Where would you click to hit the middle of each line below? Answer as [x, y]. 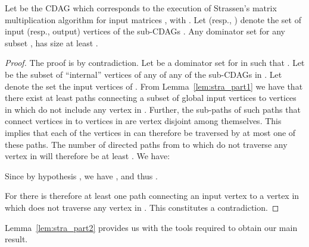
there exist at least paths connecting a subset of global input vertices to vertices [151, 98]
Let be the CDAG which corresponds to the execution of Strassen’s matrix [141, 8]
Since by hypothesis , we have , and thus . [81, 175]
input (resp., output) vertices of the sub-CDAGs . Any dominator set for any [145, 31]
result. [16, 239]
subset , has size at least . [51, 42]
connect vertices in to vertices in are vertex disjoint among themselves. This [143, 121]
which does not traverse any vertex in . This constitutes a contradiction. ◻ [142, 207]
